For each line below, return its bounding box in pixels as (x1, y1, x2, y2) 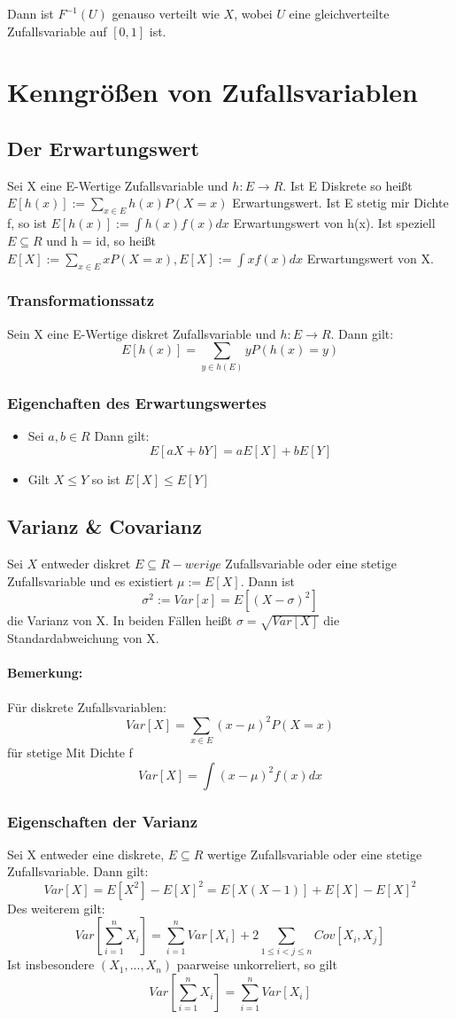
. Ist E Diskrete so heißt (282, 176, 413, 194)
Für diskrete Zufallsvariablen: (7, 697, 166, 716)
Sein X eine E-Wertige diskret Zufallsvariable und (7, 324, 276, 342)
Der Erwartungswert (7, 134, 199, 161)
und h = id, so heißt (46, 231, 157, 250)
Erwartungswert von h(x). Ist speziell (233, 214, 436, 232)
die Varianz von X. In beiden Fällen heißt (7, 611, 233, 630)
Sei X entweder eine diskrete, (7, 844, 165, 863)
